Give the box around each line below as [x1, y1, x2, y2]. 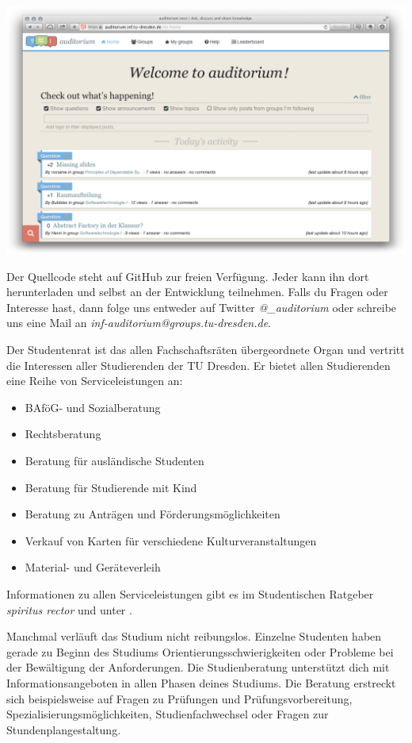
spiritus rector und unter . [6, 601, 132, 618]
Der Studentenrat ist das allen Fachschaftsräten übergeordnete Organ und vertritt [6, 341, 405, 358]
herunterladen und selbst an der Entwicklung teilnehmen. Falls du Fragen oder [6, 283, 388, 300]
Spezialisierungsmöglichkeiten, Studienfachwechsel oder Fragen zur [6, 706, 329, 722]
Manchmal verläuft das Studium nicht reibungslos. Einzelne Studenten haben [6, 628, 382, 645]
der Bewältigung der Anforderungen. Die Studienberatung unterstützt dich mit [6, 659, 390, 676]
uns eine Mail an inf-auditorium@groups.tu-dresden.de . [6, 314, 272, 331]
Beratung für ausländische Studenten [25, 452, 204, 468]
